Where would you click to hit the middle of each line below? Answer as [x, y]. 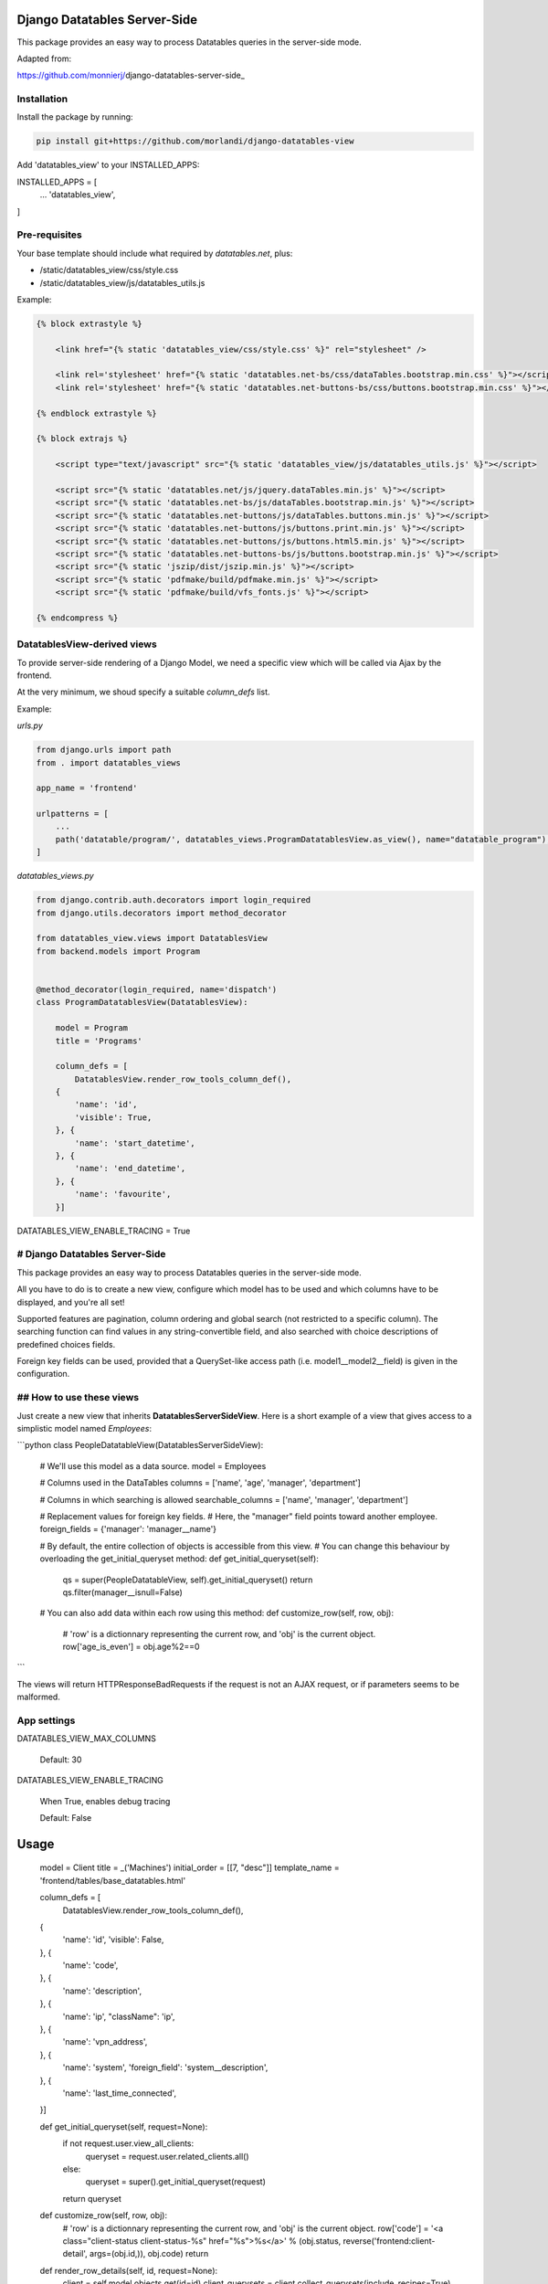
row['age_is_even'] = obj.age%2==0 [131, 1647]
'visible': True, [113, 1117]
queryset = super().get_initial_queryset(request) [176, 2182]
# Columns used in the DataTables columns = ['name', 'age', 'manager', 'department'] [200, 1483]
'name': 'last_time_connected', [120, 2093]
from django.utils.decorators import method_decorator [161, 913]
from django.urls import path [104, 750]
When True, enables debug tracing [105, 1801]
